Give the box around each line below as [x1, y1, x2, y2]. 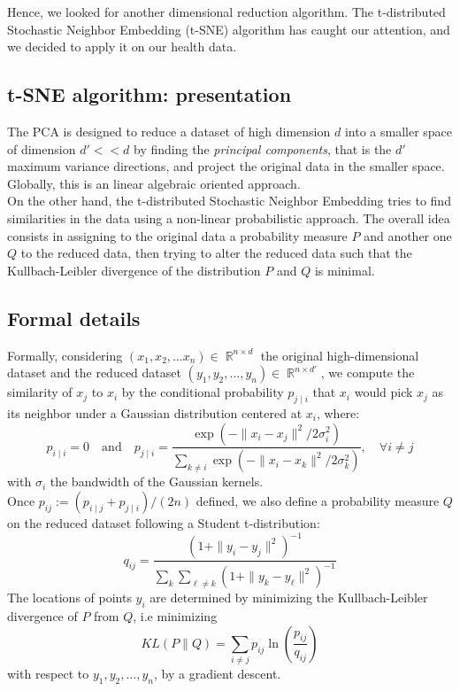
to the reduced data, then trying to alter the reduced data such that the [20, 244, 412, 262]
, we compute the [320, 363, 415, 382]
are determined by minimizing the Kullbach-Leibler [149, 588, 428, 607]
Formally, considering [7, 345, 123, 364]
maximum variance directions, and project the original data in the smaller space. [7, 157, 445, 175]
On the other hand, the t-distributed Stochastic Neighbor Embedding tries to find [7, 191, 451, 210]
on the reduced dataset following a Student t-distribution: [7, 513, 320, 532]
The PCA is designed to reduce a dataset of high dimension [7, 121, 331, 140]
